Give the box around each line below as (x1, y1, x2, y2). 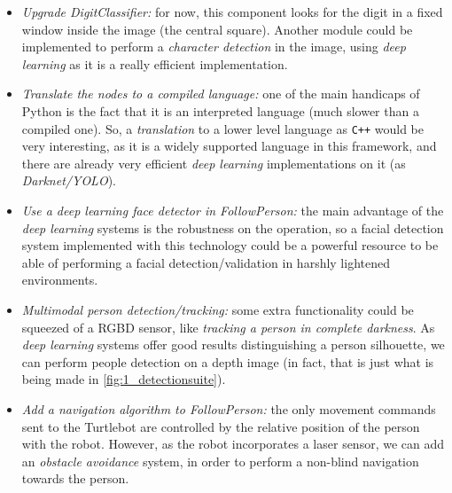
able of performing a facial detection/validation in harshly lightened (21, 253, 390, 271)
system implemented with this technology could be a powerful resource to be (21, 236, 439, 254)
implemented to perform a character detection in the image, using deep (21, 37, 406, 56)
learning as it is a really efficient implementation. (21, 54, 288, 73)
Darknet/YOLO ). (21, 171, 116, 190)
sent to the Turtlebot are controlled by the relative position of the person (21, 417, 420, 435)
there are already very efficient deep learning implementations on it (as (21, 153, 406, 172)
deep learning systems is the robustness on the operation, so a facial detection (21, 218, 444, 237)
